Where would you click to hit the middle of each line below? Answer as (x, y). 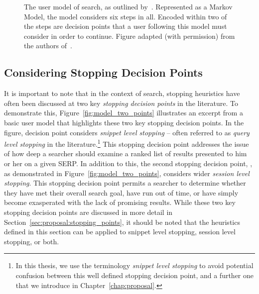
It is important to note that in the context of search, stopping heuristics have (122, 93)
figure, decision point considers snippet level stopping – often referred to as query (127, 132)
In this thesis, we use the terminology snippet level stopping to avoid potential (134, 265)
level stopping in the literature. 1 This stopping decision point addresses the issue (127, 143)
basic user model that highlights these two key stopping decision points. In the (124, 122)
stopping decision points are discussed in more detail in (88, 212)
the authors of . (48, 46)
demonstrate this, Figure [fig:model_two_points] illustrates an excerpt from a (124, 113)
